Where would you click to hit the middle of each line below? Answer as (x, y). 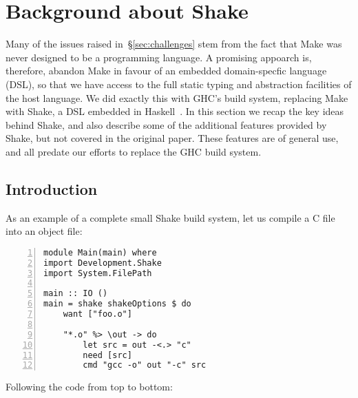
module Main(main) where (100, 252)
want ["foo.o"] (97, 314)
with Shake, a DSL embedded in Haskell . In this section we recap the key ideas (175, 111)
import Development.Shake (103, 263)
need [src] (107, 355)
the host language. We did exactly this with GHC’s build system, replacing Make (177, 97)
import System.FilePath (98, 273)
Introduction (52, 188)
